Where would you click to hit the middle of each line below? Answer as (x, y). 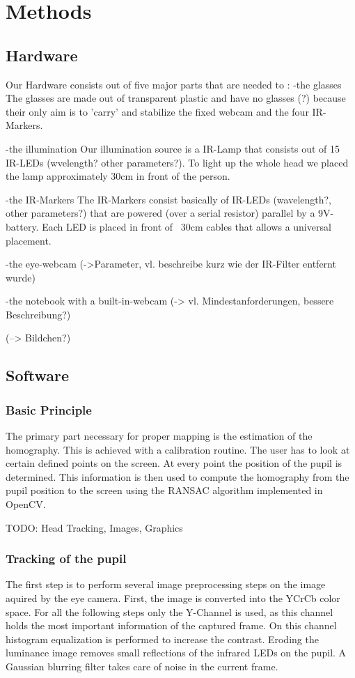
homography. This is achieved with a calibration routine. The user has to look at (178, 449)
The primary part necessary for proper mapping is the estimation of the (159, 436)
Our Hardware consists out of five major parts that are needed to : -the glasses (174, 84)
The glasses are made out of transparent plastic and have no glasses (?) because (176, 98)
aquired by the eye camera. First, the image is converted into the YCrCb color (173, 598)
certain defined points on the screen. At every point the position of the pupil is (174, 463)
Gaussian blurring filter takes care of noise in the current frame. (142, 667)
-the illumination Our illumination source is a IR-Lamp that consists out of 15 (173, 148)
